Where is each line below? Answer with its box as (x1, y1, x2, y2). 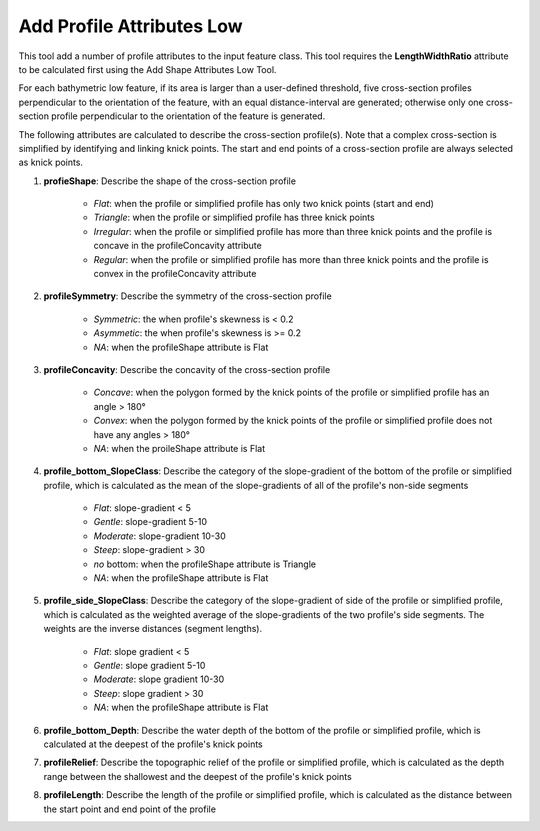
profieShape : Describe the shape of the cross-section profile (43, 175, 297, 187)
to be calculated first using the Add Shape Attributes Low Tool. (18, 63, 277, 75)
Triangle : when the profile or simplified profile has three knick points (93, 211, 375, 224)
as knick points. (18, 156, 84, 169)
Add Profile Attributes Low (18, 15, 244, 37)
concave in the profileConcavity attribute (93, 240, 262, 252)
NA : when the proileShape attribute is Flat (93, 442, 266, 454)
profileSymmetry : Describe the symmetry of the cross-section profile (43, 290, 332, 302)
